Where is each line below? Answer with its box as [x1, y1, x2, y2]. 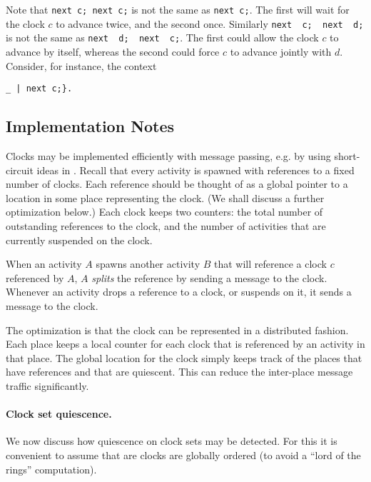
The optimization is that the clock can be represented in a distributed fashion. [6, 322, 349, 337]
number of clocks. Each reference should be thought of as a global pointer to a [6, 176, 348, 191]
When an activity [6, 256, 82, 271]
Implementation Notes [6, 115, 175, 137]
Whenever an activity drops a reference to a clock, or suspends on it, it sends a [6, 284, 352, 299]
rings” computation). [6, 461, 97, 476]
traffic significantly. [6, 378, 89, 393]
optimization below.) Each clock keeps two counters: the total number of [6, 204, 323, 219]
